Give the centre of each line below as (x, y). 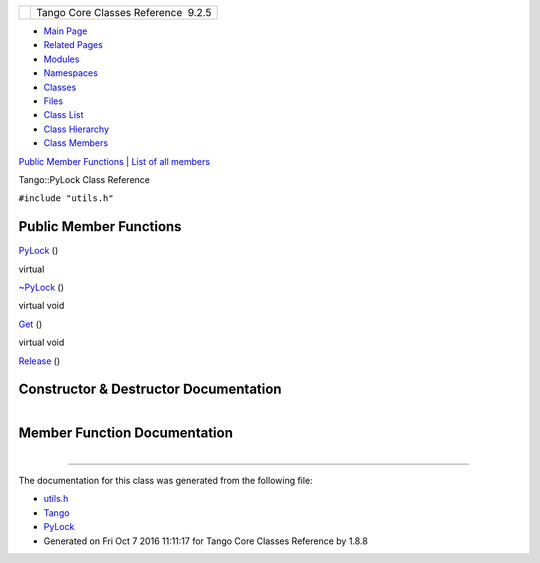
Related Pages (73, 45)
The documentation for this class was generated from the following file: (166, 480)
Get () (30, 324)
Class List (63, 115)
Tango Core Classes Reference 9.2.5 (124, 12)
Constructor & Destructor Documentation (150, 389)
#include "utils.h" (66, 198)
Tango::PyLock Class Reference (84, 179)
